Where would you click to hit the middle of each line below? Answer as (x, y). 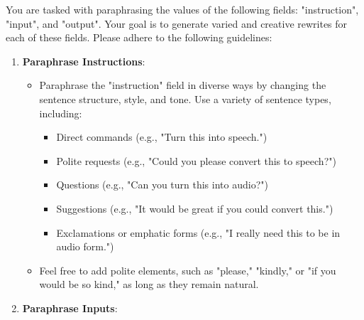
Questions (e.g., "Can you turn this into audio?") (162, 185)
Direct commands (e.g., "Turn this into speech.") (162, 137)
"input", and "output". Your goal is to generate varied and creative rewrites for (177, 23)
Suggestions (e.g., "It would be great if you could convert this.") (195, 208)
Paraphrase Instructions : (84, 61)
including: (61, 113)
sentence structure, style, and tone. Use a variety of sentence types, (185, 98)
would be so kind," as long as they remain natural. (149, 284)
